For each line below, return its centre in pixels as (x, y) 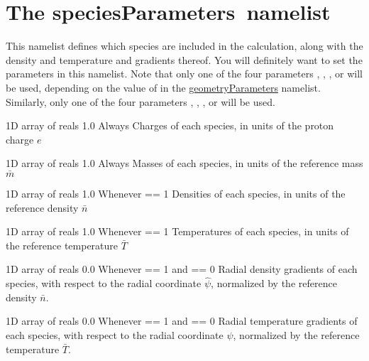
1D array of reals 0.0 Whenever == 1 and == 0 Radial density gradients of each (182, 269)
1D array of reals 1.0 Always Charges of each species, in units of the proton (170, 125)
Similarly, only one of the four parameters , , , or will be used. (141, 101)
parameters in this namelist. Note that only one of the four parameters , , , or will (184, 74)
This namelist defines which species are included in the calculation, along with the (184, 46)
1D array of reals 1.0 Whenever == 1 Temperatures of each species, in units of (177, 231)
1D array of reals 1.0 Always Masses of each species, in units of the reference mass (184, 163)
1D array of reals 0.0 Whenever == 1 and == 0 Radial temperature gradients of (182, 321)
